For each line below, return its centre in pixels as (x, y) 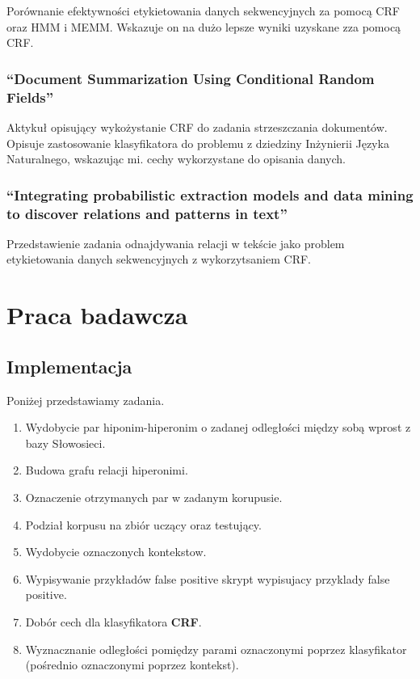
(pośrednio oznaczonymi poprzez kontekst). (132, 665)
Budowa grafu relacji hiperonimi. (107, 470)
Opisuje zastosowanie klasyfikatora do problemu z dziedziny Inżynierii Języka (198, 143)
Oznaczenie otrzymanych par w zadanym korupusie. (154, 497)
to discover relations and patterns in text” (147, 213)
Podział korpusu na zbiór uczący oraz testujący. (143, 524)
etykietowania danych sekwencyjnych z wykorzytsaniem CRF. (159, 259)
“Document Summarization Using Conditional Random (191, 78)
